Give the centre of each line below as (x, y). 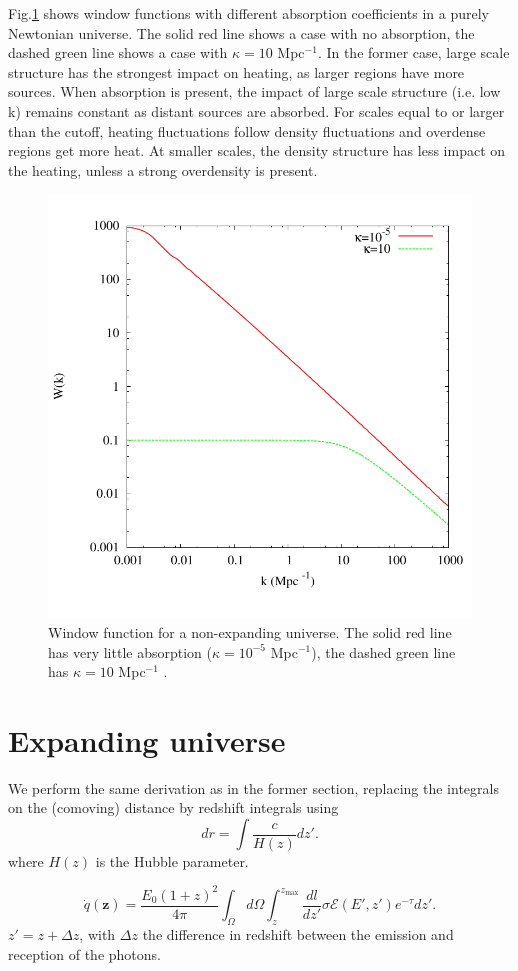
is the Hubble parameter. (172, 860)
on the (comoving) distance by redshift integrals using (173, 807)
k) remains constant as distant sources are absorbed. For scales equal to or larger (256, 110)
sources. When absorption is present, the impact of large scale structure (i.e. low (254, 91)
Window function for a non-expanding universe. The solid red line (250, 631)
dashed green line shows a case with (118, 52)
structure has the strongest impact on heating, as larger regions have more (236, 71)
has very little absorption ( (130, 651)
